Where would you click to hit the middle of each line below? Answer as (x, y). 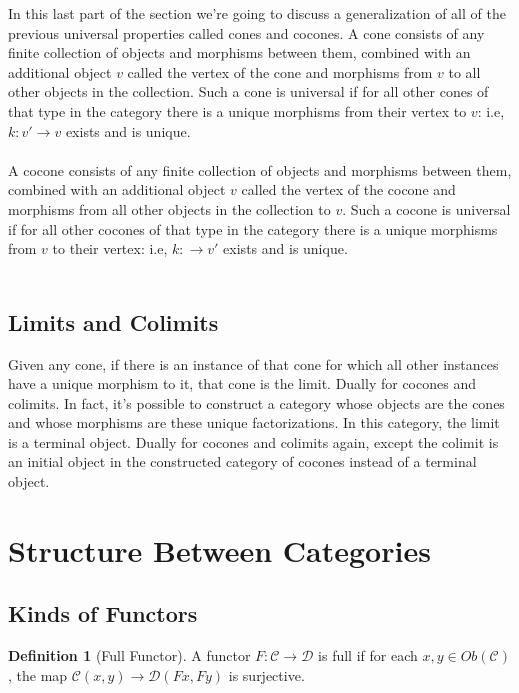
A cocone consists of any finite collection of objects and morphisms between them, (260, 169)
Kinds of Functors (103, 613)
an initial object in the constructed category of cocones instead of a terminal (242, 461)
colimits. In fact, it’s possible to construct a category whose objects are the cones (256, 402)
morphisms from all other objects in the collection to (169, 208)
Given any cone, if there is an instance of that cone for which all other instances (253, 363)
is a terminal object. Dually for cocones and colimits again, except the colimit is (253, 441)
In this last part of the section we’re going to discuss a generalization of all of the (257, 13)
